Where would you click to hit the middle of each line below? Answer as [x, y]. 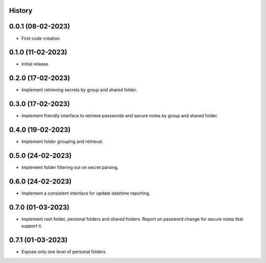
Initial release [35, 64]
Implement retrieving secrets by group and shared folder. [79, 90]
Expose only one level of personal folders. [64, 252]
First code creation [41, 38]
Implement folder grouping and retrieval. [62, 142]
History [21, 11]
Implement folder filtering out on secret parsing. [70, 167]
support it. [32, 226]
